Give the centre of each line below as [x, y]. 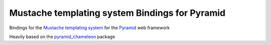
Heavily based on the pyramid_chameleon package [62, 37]
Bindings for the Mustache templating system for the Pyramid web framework [90, 28]
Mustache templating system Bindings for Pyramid [117, 13]
